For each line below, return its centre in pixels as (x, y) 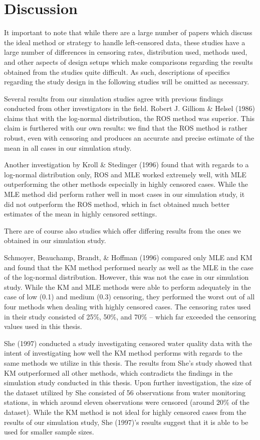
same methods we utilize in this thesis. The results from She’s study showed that (128, 362)
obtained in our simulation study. (55, 240)
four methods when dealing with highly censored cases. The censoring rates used (127, 306)
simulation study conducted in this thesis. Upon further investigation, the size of (128, 382)
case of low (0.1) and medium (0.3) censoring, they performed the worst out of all (129, 297)
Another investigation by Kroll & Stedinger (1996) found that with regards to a (126, 164)
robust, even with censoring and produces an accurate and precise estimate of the (129, 138)
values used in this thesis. (43, 326)
